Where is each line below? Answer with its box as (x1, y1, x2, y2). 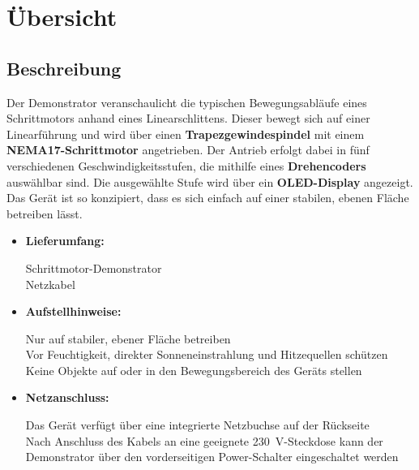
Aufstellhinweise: (25, 303, 122, 320)
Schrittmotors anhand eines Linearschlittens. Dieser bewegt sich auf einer (6, 110, 370, 127)
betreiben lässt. (6, 205, 83, 222)
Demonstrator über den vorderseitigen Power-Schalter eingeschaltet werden (25, 448, 399, 465)
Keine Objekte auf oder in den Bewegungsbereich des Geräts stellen (25, 361, 362, 378)
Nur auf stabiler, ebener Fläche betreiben (25, 330, 231, 347)
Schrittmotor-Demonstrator (25, 259, 162, 276)
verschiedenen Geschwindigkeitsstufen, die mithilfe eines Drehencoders (6, 157, 366, 174)
